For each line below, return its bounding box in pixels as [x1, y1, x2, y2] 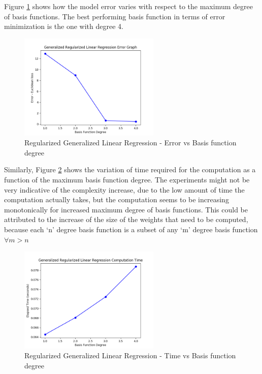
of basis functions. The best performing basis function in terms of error [4, 11, 225, 21]
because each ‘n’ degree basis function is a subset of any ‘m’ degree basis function [4, 224, 258, 234]
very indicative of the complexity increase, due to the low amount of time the [4, 184, 245, 195]
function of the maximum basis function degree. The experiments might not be [4, 174, 250, 184]
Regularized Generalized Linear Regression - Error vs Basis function [24, 137, 237, 148]
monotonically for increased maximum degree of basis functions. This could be [4, 204, 248, 214]
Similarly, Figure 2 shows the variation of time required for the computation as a [4, 164, 256, 175]
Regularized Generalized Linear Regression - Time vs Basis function [24, 350, 236, 361]
